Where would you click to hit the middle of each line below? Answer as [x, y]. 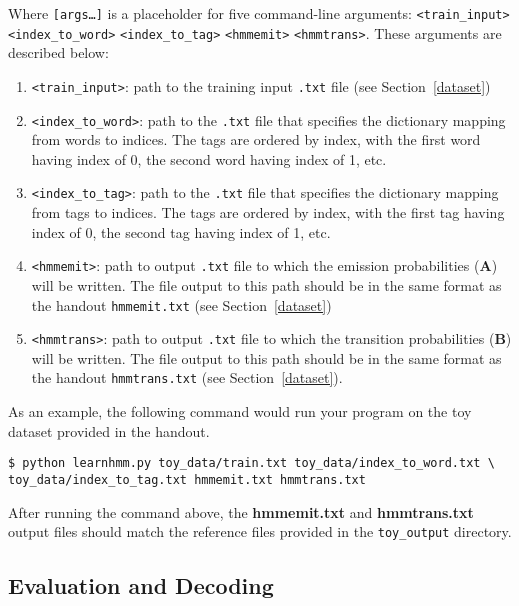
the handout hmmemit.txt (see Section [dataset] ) [181, 304]
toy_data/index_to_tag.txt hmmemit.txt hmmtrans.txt [187, 479]
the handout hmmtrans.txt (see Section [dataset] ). [187, 377]
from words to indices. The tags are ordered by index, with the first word [256, 139]
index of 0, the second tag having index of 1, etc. [181, 231]
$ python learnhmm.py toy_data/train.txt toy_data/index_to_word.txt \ [251, 463]
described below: [58, 52]
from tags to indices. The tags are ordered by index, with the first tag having [268, 212]
